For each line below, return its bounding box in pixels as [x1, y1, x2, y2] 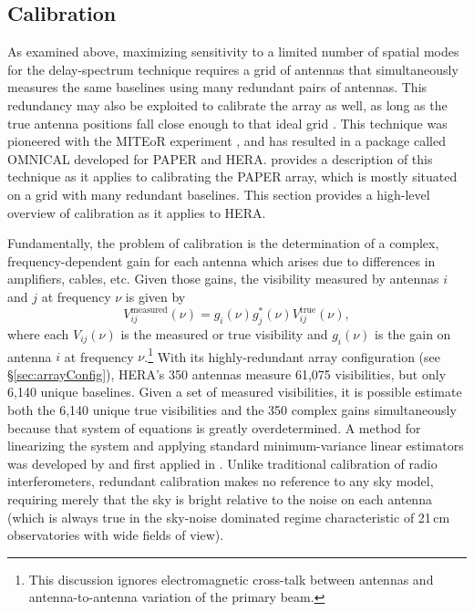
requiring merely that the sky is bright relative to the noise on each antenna [7, 490, 432, 509]
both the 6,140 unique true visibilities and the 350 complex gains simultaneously [7, 400, 457, 420]
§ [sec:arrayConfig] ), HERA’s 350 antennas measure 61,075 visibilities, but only [7, 364, 447, 383]
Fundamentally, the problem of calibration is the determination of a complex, [7, 233, 439, 253]
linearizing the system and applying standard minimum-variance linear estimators [7, 436, 464, 455]
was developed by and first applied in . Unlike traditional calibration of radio [7, 453, 438, 472]
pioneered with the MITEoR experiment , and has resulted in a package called [7, 131, 446, 150]
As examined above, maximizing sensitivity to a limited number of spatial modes [7, 42, 459, 61]
